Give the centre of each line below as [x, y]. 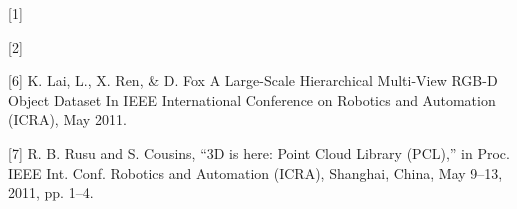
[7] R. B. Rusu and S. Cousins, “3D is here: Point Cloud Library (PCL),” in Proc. [259, 152]
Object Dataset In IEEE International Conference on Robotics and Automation [252, 99]
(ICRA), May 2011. [67, 119]
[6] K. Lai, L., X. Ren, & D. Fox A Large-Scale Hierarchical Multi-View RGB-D [253, 80]
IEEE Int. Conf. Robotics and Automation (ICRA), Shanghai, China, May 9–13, [255, 172]
